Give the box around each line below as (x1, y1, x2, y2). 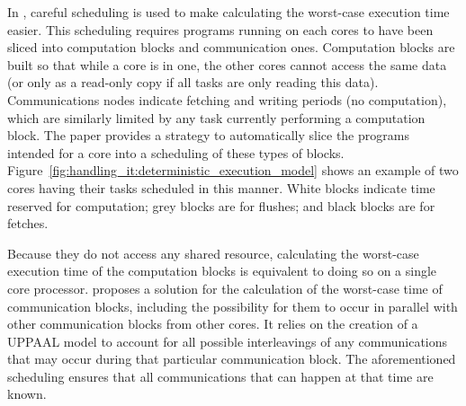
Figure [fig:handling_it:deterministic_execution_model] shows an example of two (7, 161, 459, 180)
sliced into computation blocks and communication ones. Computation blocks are (7, 38, 455, 57)
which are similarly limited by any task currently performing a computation (7, 108, 426, 127)
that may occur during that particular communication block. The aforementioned (7, 349, 456, 368)
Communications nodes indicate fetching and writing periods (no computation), (7, 90, 447, 109)
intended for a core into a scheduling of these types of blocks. (7, 143, 345, 162)
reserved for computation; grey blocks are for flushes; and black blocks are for (7, 196, 435, 215)
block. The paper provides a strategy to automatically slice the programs (7, 126, 409, 145)
